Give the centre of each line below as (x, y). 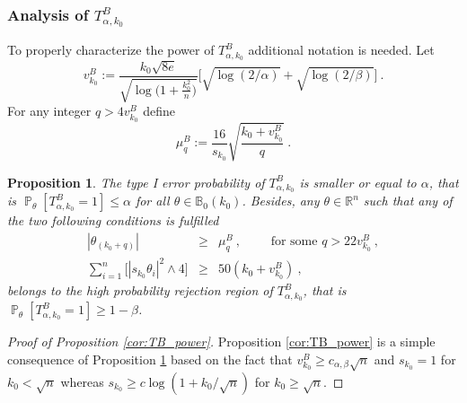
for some (294, 241)
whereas (82, 381)
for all (152, 201)
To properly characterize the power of (111, 50)
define (159, 111)
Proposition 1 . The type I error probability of (136, 182)
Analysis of (48, 14)
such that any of (408, 201)
